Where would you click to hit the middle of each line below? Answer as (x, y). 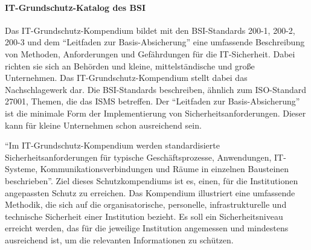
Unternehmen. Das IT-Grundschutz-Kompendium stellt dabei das (126, 78)
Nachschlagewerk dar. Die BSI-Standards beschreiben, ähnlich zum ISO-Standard (156, 89)
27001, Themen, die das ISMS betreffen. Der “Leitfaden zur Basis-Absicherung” (152, 101)
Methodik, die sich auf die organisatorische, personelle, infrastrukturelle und (146, 204)
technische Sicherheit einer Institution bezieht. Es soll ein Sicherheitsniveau (144, 216)
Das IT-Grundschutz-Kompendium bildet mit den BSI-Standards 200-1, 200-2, (150, 30)
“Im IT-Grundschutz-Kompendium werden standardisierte (112, 145)
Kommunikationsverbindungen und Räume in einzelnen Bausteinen (165, 169)
